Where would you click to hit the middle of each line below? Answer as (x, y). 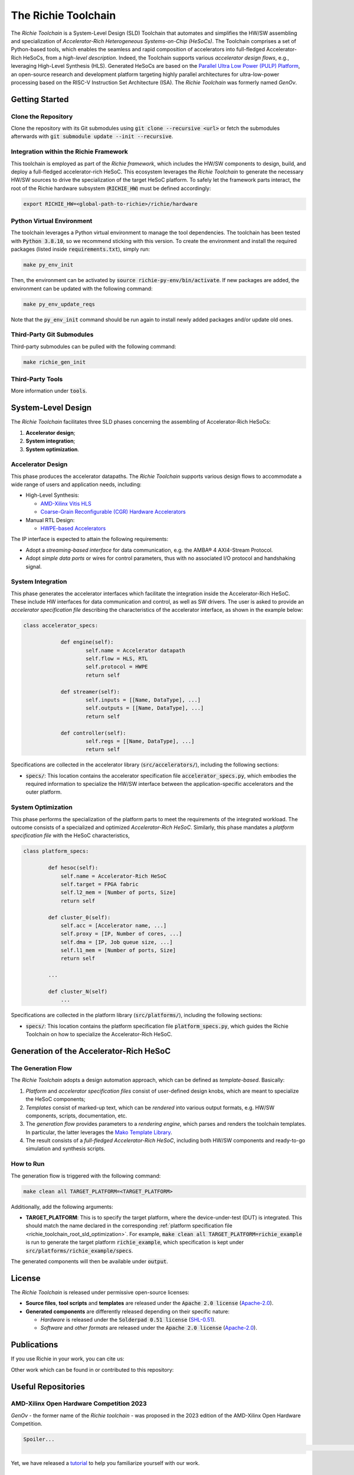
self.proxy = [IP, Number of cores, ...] (121, 934)
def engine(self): (87, 642)
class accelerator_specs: (61, 626)
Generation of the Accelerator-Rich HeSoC (91, 1051)
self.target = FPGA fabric (99, 884)
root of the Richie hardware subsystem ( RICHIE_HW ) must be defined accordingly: (111, 188)
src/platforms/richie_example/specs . (79, 1250)
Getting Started (40, 99)
